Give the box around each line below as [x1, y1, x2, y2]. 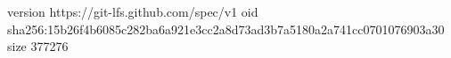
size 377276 [7, 37, 69, 55]
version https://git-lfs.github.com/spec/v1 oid [7, 3, 258, 20]
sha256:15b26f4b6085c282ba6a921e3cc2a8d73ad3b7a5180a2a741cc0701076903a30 [7, 19, 445, 38]
